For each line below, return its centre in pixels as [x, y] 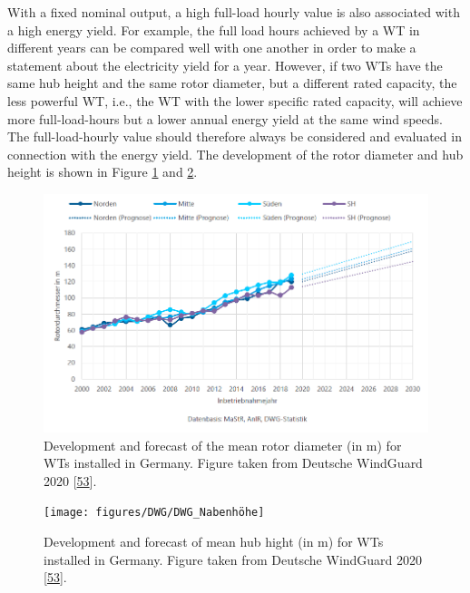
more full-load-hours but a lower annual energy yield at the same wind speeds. [225, 118]
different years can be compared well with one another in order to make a [212, 48]
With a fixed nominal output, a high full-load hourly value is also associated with [234, 12]
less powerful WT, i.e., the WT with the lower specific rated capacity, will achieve [235, 100]
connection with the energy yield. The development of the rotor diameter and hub [235, 154]
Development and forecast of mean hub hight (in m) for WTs [214, 542]
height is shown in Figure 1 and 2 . [103, 172]
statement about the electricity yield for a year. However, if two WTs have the [225, 65]
